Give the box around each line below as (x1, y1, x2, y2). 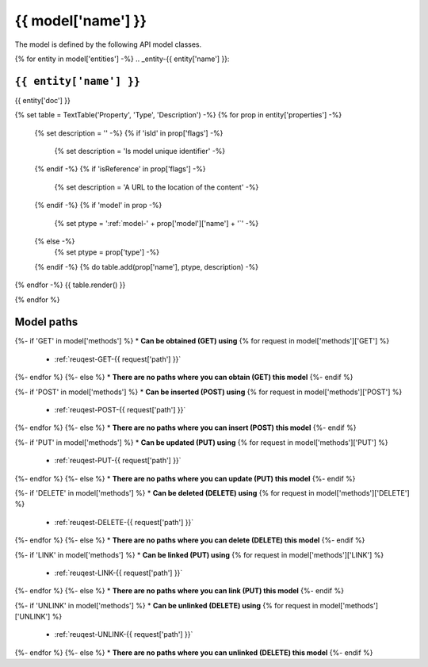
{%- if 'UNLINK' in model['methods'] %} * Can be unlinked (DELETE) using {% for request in (14, 600, 319, 610)
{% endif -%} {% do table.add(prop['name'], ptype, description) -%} (34, 262, 259, 271)
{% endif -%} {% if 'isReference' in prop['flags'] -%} (34, 164, 206, 174)
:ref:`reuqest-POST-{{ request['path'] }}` (54, 405, 186, 414)
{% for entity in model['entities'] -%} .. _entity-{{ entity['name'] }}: (14, 54, 230, 63)
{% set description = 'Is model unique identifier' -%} (54, 147, 226, 156)
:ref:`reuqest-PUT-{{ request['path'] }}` (54, 456, 182, 466)
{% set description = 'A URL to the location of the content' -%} (54, 182, 259, 192)
